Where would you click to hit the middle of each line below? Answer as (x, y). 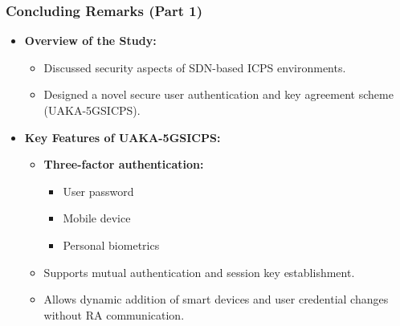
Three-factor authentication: (124, 164)
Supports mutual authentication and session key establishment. (199, 272)
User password (98, 191)
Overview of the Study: (90, 41)
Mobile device (97, 218)
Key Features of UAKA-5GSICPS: (122, 137)
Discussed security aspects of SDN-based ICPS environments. (195, 67)
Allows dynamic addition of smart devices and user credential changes (216, 299)
